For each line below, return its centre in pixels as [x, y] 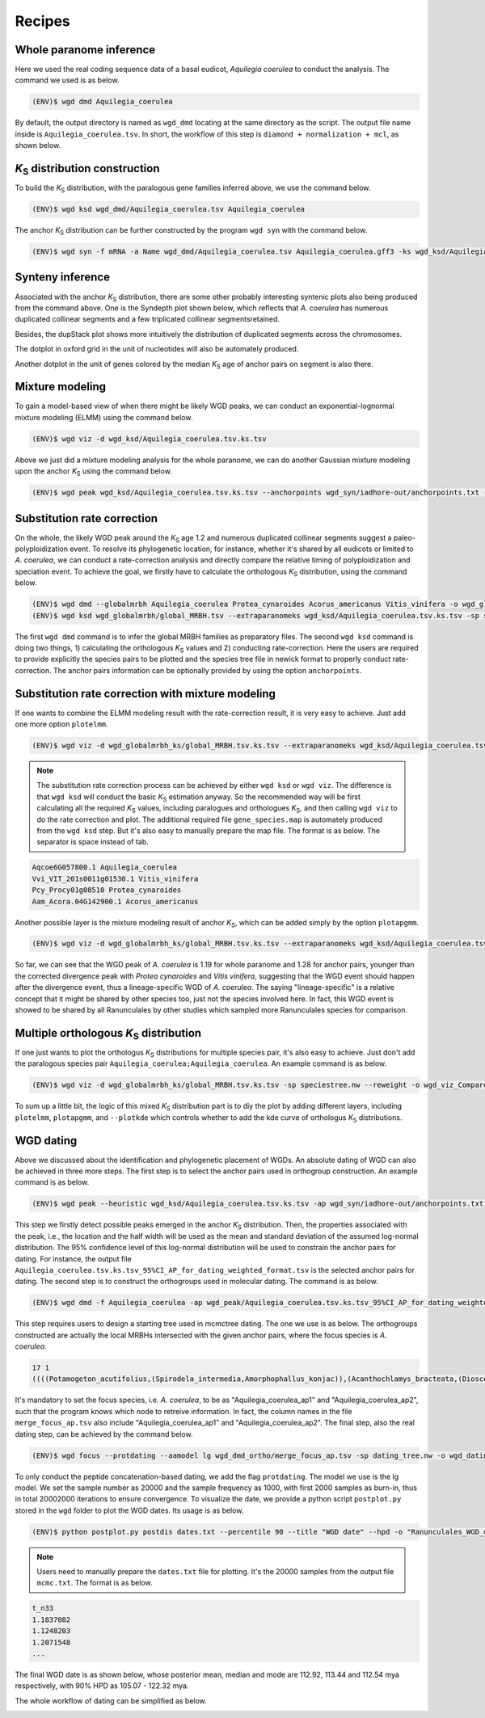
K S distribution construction [87, 170]
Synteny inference [63, 278]
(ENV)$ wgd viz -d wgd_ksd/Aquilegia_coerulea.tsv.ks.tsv [149, 439]
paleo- [405, 537]
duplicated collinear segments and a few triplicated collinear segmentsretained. [148, 319]
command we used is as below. [67, 80]
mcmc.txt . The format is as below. [95, 1583]
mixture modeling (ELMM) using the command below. [104, 417]
